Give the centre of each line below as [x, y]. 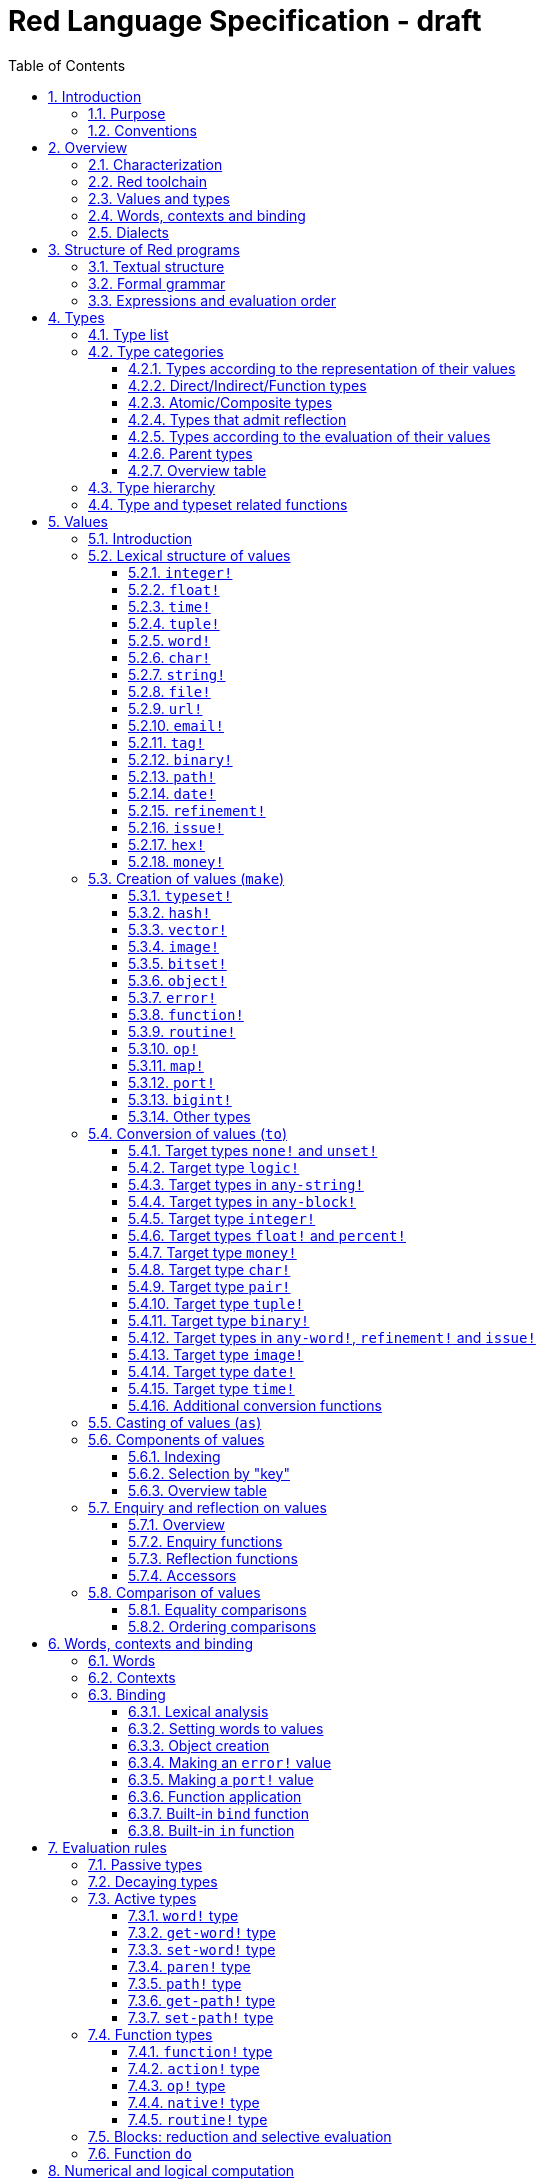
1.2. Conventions [142, 130]
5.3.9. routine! [182, 1031]
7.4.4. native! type [194, 2102]
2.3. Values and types [159, 198]
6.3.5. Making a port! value [221, 1779]
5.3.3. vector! [177, 929]
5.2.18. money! [176, 861]
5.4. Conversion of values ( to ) [188, 1133]
